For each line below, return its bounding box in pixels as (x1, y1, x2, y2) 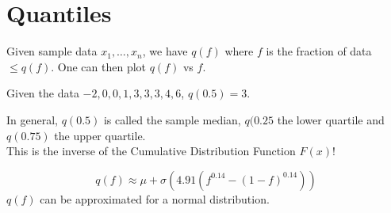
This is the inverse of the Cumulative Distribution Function (6, 143, 296, 159)
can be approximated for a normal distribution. (40, 190, 270, 207)
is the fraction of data (266, 43, 372, 59)
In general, (6, 111, 58, 127)
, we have (142, 43, 188, 59)
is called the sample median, (103, 111, 241, 127)
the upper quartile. (54, 127, 146, 143)
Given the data (6, 85, 79, 101)
